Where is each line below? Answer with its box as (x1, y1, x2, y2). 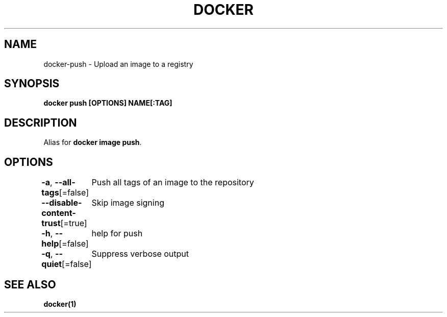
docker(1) (43, 299, 77, 308)
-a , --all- (41, 177, 76, 188)
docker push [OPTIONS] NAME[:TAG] (43, 99, 172, 108)
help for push (91, 228, 143, 239)
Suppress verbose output (91, 249, 189, 259)
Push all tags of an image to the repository (91, 177, 254, 188)
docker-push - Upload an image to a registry (43, 59, 193, 68)
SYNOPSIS (4, 77, 60, 90)
